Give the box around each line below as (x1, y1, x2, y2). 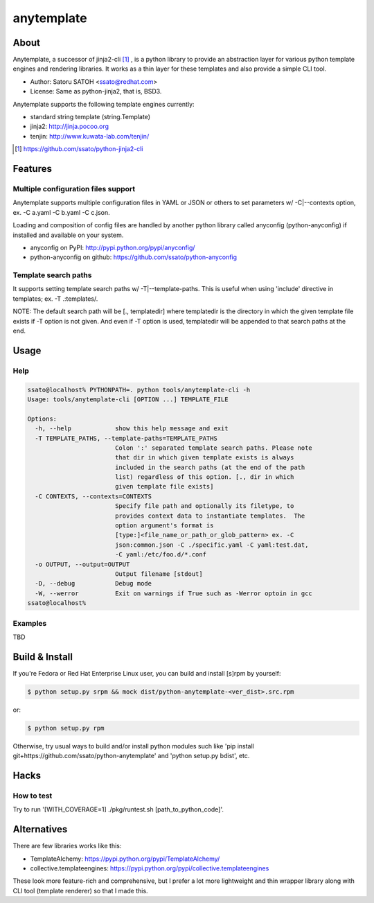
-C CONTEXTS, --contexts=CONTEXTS (35, 492, 152, 500)
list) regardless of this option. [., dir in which (114, 473, 294, 481)
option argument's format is (114, 522, 214, 529)
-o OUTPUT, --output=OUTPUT (35, 560, 130, 568)
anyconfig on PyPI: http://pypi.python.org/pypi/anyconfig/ (30, 243, 195, 252)
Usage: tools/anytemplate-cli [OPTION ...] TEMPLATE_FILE (27, 395, 229, 403)
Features (12, 163, 52, 175)
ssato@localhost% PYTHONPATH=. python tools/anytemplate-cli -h (27, 385, 251, 394)
